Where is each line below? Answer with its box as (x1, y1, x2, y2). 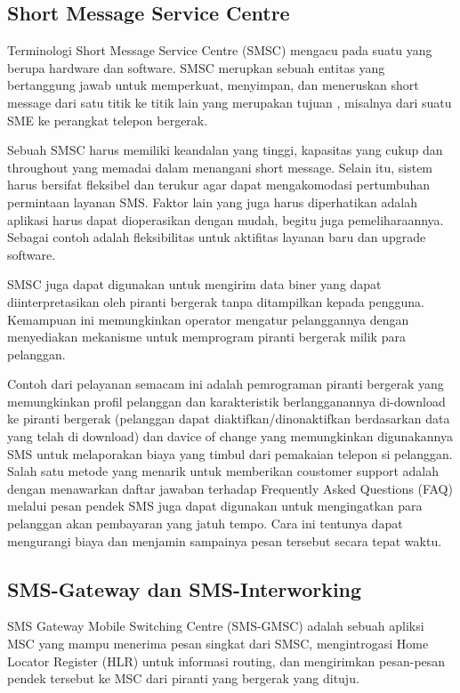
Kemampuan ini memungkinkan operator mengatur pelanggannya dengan (7, 310, 409, 328)
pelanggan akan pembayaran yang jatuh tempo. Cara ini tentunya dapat (7, 514, 403, 533)
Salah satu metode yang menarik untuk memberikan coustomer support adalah (7, 462, 439, 480)
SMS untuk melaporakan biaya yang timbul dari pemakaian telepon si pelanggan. (7, 444, 453, 463)
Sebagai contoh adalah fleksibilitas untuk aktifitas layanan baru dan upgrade (7, 228, 426, 246)
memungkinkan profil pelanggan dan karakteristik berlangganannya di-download (7, 391, 446, 410)
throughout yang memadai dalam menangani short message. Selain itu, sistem (7, 157, 433, 176)
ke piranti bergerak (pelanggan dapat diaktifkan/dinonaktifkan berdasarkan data (7, 409, 450, 428)
